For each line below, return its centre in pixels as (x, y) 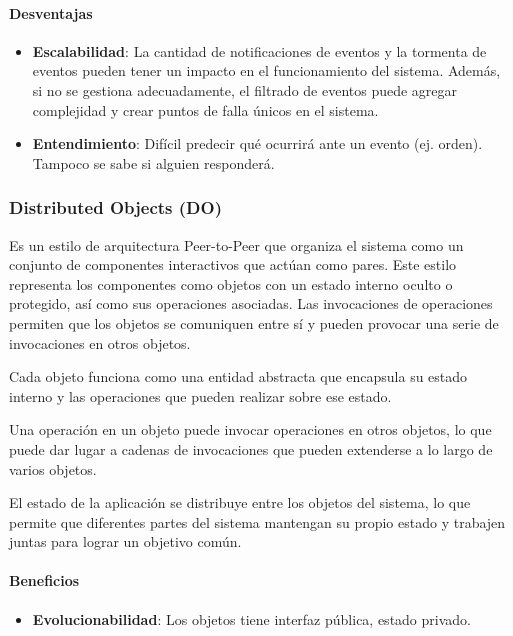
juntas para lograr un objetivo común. (125, 541)
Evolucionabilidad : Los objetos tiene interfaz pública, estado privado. (251, 618)
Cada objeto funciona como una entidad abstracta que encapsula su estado (238, 376)
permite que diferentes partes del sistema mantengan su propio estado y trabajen (257, 521)
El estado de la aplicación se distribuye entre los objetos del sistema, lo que (240, 502)
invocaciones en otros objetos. (100, 342)
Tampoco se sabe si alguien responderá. (153, 162)
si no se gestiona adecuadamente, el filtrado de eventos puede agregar (245, 89)
